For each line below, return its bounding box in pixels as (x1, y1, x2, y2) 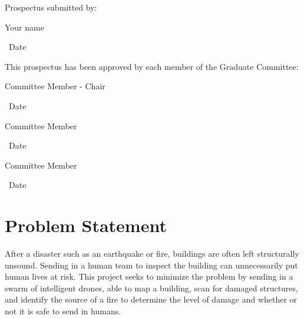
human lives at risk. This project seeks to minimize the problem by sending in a (5, 270, 293, 283)
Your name (5, 21, 44, 33)
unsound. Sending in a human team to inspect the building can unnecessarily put (5, 258, 298, 271)
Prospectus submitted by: (5, 1, 97, 13)
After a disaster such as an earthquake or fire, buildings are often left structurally (5, 247, 299, 260)
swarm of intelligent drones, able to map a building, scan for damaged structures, (5, 281, 298, 294)
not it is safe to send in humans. (5, 305, 121, 317)
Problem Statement (5, 213, 167, 237)
